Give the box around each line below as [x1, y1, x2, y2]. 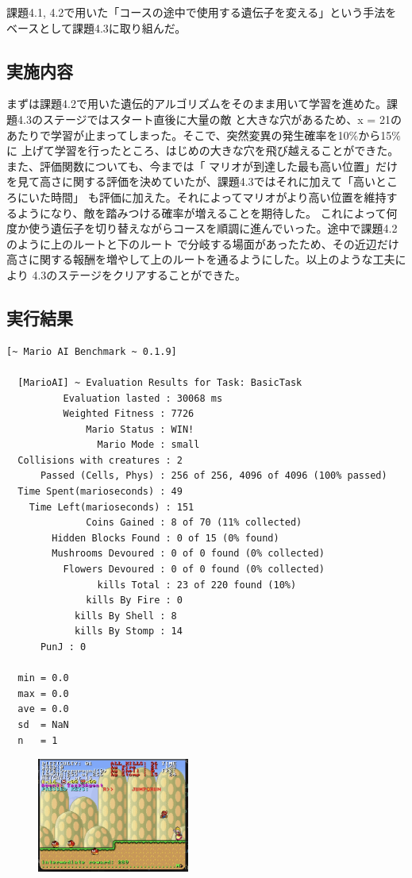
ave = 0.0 [17, 703, 69, 715]
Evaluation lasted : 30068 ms [63, 392, 223, 404]
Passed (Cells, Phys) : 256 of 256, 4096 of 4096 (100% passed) [40, 470, 387, 482]
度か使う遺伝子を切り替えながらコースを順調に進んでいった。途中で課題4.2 [6, 220, 398, 237]
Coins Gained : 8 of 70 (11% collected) [86, 517, 302, 529]
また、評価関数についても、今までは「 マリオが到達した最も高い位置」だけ [6, 157, 399, 174]
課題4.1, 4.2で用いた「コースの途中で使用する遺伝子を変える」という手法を [6, 4, 397, 20]
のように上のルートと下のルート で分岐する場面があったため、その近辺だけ [6, 235, 399, 252]
